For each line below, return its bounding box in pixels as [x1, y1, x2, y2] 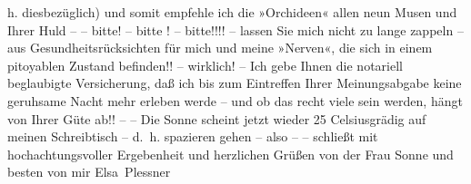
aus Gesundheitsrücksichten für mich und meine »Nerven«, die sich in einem [7, 38, 433, 57]
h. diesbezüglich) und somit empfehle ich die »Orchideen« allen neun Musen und [7, 3, 457, 21]
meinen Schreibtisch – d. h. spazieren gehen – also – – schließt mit [7, 127, 378, 146]
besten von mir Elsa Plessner [7, 162, 171, 181]
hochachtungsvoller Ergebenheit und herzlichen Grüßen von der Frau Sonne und [7, 144, 454, 163]
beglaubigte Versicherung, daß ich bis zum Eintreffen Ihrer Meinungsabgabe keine [7, 73, 462, 92]
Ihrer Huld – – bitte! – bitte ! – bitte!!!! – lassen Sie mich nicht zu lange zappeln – [7, 20, 464, 39]
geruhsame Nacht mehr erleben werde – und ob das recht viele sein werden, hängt [7, 91, 463, 110]
